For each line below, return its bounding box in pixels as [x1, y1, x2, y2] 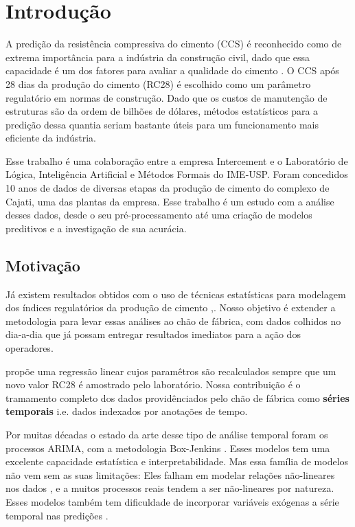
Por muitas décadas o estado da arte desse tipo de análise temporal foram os [5, 427, 328, 441]
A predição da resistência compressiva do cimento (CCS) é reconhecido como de [5, 36, 342, 51]
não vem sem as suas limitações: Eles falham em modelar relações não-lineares [5, 467, 335, 482]
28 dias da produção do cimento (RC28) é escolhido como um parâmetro [5, 76, 311, 91]
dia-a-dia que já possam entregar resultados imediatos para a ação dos [5, 327, 301, 341]
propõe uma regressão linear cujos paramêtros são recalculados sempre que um [5, 363, 336, 378]
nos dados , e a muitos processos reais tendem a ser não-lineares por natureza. [5, 481, 334, 495]
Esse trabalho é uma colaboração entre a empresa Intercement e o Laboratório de [5, 153, 348, 168]
